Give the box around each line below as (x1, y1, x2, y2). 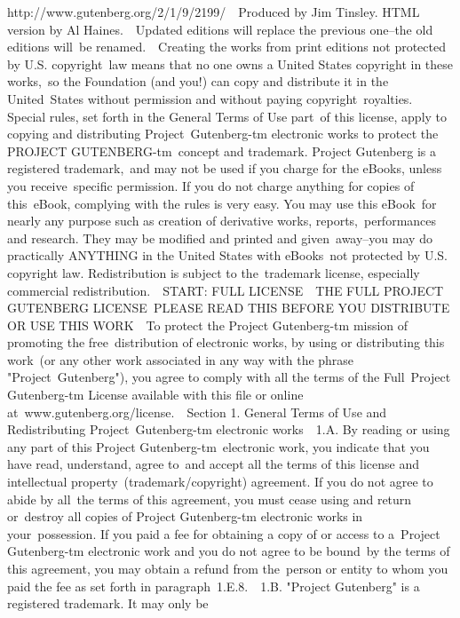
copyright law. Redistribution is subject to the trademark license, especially (7, 263, 420, 281)
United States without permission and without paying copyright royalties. (7, 89, 413, 107)
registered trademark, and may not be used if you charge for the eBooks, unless (7, 159, 442, 178)
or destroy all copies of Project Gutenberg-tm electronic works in (7, 507, 363, 526)
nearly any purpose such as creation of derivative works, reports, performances (7, 211, 437, 230)
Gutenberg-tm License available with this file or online (7, 385, 304, 404)
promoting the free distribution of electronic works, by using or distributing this (7, 333, 445, 352)
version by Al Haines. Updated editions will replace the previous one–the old (7, 20, 433, 38)
